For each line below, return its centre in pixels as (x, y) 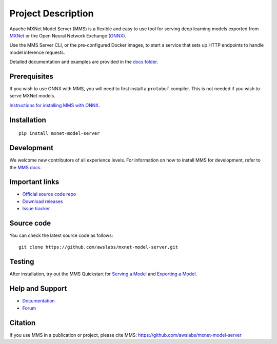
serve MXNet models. (33, 96)
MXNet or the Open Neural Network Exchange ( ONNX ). (68, 35)
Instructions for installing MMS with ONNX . (55, 105)
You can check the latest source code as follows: (61, 235)
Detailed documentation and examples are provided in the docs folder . (84, 62)
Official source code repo (49, 194)
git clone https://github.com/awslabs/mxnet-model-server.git (98, 247)
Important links (34, 182)
